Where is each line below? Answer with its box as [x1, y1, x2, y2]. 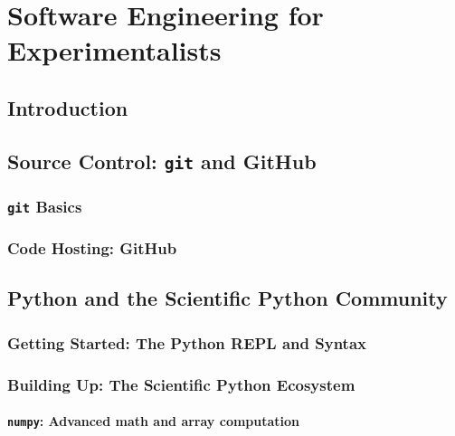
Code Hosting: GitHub [7, 237, 177, 260]
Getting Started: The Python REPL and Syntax [7, 331, 366, 354]
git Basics [7, 194, 82, 217]
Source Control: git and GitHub [7, 147, 317, 175]
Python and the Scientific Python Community [7, 284, 448, 312]
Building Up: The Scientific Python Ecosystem [7, 373, 355, 395]
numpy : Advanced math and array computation [7, 412, 300, 431]
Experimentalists [7, 32, 222, 69]
